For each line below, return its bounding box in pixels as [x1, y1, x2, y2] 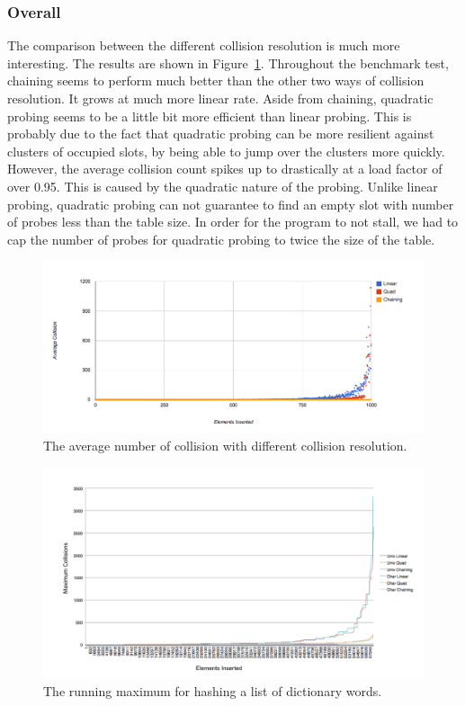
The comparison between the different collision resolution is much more [7, 36, 400, 55]
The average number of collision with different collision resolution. [43, 436, 407, 454]
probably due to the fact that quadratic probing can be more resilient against [7, 124, 434, 143]
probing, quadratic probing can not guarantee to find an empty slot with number [7, 194, 454, 213]
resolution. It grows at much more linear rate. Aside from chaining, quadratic [7, 89, 434, 107]
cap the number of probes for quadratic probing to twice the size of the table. [7, 229, 435, 248]
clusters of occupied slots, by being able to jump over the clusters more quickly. [7, 141, 445, 160]
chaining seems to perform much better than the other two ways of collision [7, 71, 425, 90]
